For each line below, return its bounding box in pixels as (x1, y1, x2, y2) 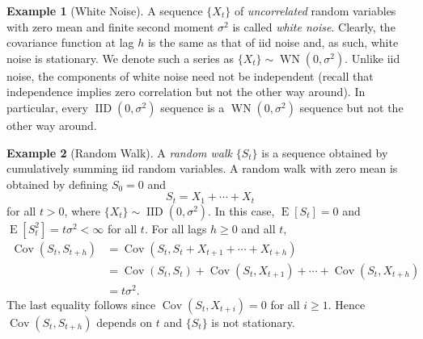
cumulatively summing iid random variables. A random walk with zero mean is (6, 160, 398, 177)
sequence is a (160, 98, 225, 115)
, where (64, 202, 100, 219)
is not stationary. (211, 313, 295, 330)
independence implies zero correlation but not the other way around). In (6, 83, 366, 100)
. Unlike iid (345, 49, 400, 66)
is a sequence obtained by (261, 144, 388, 161)
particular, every (6, 98, 88, 115)
